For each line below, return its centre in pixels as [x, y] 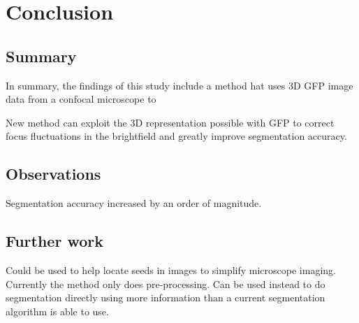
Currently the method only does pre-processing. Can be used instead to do [166, 283]
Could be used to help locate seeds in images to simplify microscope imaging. [171, 270]
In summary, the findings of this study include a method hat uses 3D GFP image [179, 85]
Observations [53, 174]
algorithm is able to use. [57, 311]
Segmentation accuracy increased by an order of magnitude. [134, 203]
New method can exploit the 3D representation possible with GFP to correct [170, 122]
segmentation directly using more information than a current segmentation [166, 297]
